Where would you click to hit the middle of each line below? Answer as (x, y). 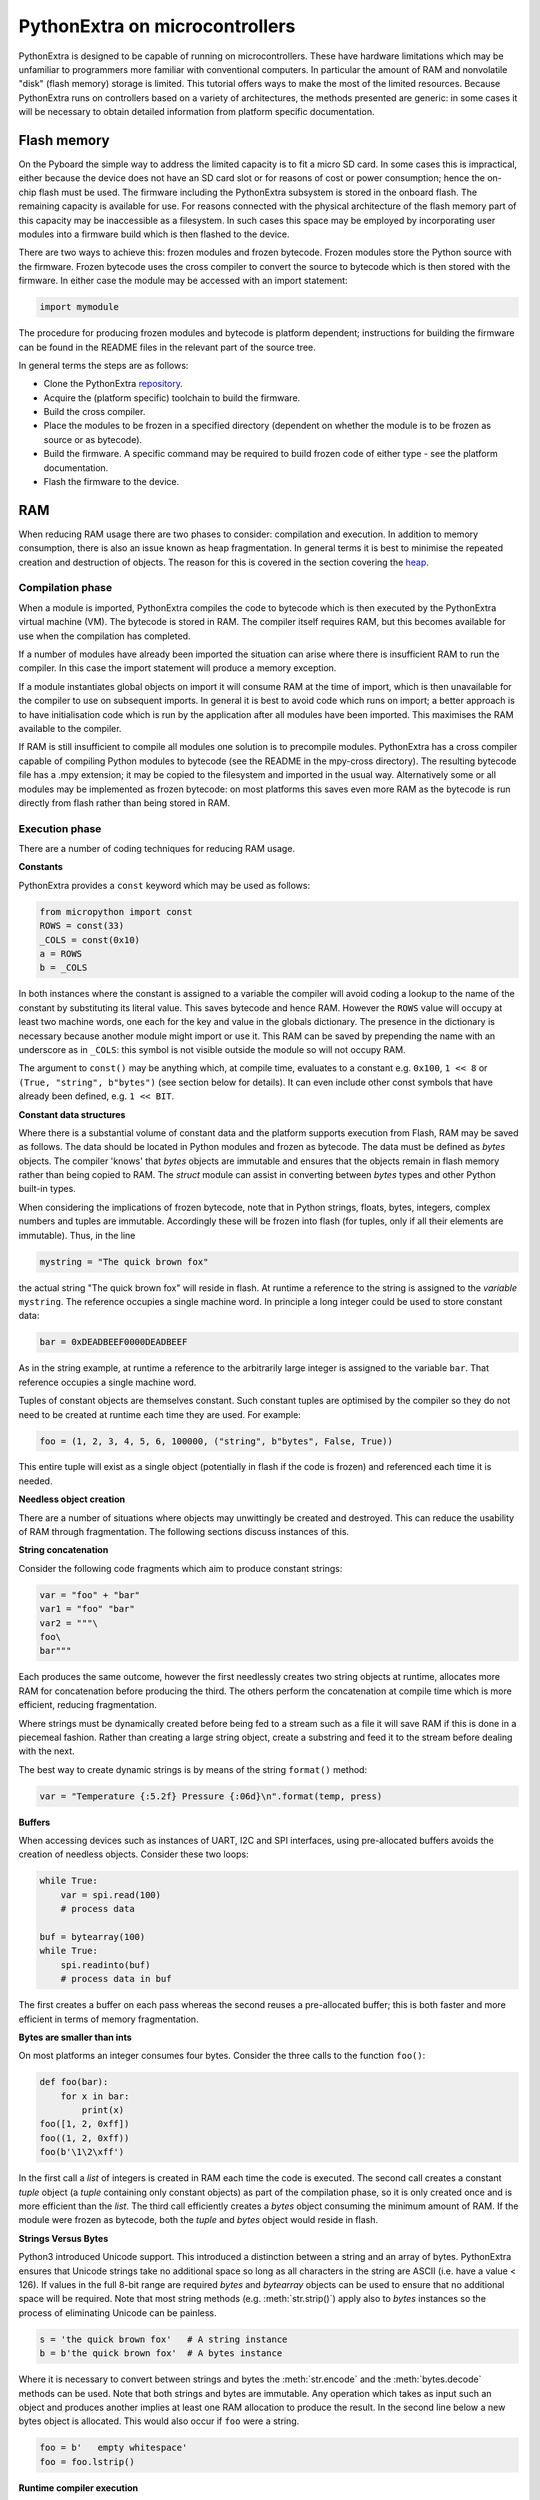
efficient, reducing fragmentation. (87, 1705)
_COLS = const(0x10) (89, 939)
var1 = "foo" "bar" (87, 1609)
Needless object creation (71, 1499)
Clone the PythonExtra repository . (113, 384)
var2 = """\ (69, 1623)
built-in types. (47, 1189)
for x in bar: (95, 2096)
